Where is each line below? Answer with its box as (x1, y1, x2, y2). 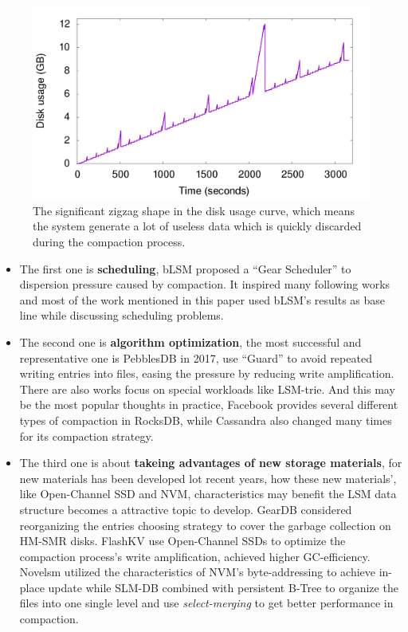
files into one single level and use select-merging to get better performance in (19, 595, 394, 611)
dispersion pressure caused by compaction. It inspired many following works (19, 276, 390, 292)
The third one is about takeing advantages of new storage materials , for (19, 454, 402, 471)
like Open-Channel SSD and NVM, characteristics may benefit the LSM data (19, 485, 397, 502)
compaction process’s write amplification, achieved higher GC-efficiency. (19, 548, 371, 564)
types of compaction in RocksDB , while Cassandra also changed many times (19, 411, 392, 428)
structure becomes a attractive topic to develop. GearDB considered (19, 500, 352, 517)
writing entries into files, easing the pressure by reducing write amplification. (19, 365, 394, 382)
